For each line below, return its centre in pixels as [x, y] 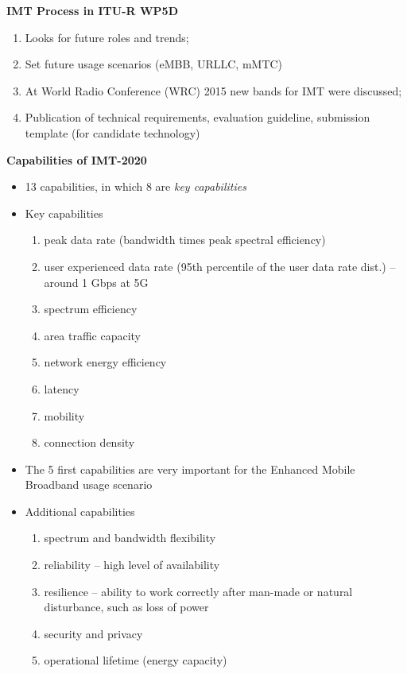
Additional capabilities [80, 511]
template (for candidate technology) [112, 132]
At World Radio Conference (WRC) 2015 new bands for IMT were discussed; [213, 90]
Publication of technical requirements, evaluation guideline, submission [198, 117]
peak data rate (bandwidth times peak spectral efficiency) [185, 240]
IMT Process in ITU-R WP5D [93, 10]
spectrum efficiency [91, 309]
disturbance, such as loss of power [126, 607]
